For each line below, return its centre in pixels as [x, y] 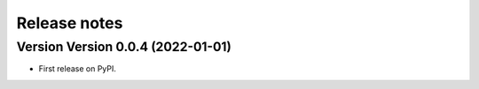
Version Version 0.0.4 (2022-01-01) [124, 47]
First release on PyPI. [78, 69]
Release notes [70, 23]
